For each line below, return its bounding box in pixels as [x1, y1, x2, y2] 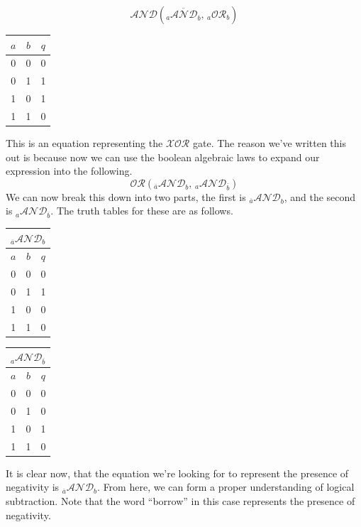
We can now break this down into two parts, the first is [6, 189, 246, 204]
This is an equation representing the [6, 135, 163, 150]
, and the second [284, 189, 356, 204]
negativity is [6, 479, 60, 494]
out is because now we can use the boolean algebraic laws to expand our [6, 149, 320, 164]
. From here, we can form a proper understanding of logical [97, 479, 355, 494]
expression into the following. [6, 163, 133, 178]
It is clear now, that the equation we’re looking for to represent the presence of [6, 465, 349, 480]
